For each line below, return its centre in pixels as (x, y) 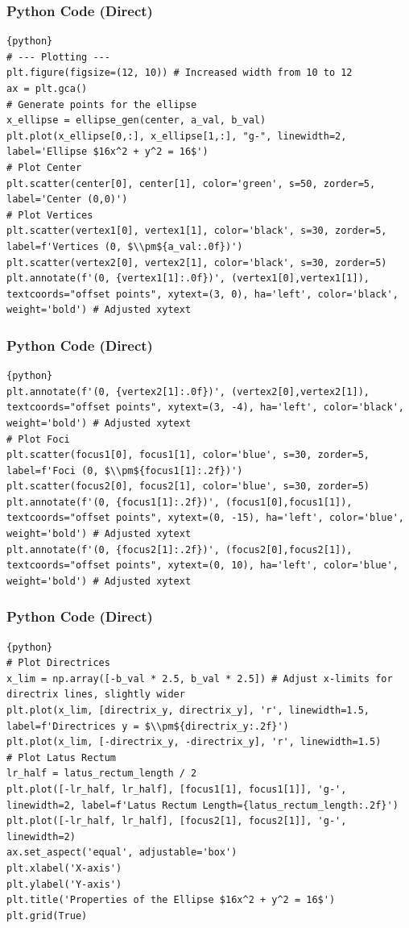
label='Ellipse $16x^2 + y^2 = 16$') (107, 152)
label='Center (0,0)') (67, 200)
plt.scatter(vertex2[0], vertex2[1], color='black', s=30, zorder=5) (197, 262)
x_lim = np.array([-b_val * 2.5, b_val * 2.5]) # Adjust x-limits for (200, 678)
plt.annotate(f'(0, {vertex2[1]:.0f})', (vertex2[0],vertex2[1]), (188, 391)
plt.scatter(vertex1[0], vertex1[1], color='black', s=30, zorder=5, (197, 231)
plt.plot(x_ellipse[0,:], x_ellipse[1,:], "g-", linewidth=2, (177, 136)
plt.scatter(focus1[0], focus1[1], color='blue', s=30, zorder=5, (188, 455)
